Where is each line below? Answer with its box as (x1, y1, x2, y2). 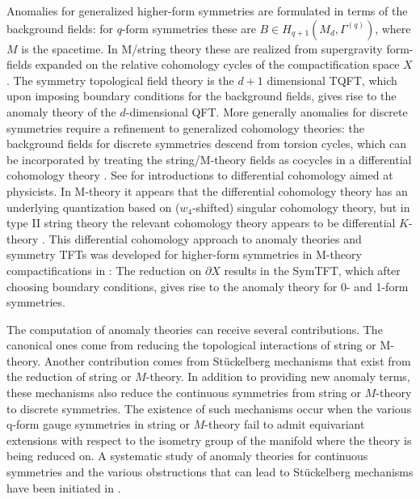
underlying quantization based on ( (6, 198, 180, 215)
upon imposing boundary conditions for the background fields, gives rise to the (6, 87, 397, 104)
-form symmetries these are (121, 19, 256, 36)
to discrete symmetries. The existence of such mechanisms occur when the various (6, 400, 412, 417)
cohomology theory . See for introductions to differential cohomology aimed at (6, 167, 393, 184)
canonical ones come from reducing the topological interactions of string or (6, 336, 376, 353)
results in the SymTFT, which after (224, 261, 401, 278)
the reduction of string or (6, 368, 132, 385)
